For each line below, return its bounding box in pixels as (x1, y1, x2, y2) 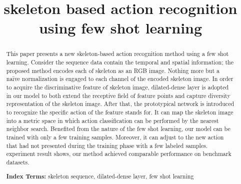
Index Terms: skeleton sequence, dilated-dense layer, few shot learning (6, 172, 194, 181)
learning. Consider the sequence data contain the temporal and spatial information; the (6, 58, 233, 66)
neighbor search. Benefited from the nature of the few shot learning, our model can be (6, 124, 230, 133)
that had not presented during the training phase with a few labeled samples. (6, 141, 208, 149)
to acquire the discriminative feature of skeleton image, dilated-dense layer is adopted (6, 82, 229, 91)
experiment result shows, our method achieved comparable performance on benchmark (6, 149, 231, 158)
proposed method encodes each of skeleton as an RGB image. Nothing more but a (6, 66, 219, 74)
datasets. (6, 157, 29, 166)
